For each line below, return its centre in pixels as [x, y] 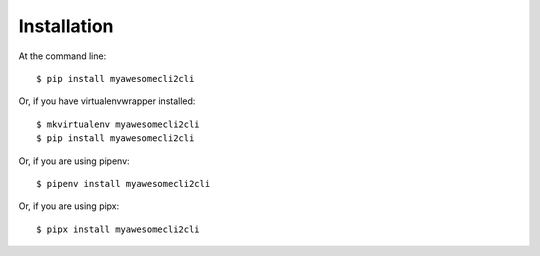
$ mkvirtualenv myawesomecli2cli [118, 124]
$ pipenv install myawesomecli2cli [123, 183]
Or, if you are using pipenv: [74, 161]
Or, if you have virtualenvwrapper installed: [107, 101]
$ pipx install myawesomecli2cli [118, 229]
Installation [66, 26]
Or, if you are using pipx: [69, 206]
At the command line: [62, 56]
